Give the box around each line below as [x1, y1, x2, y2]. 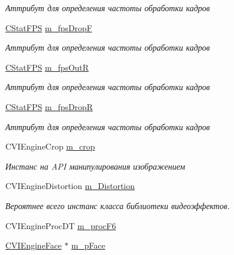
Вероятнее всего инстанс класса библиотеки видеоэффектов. [5, 199, 230, 211]
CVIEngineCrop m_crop [5, 140, 95, 153]
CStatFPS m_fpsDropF [5, 21, 92, 34]
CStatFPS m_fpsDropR [5, 100, 93, 112]
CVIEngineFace [5, 239, 62, 251]
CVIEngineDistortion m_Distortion [5, 180, 135, 192]
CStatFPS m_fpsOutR [5, 61, 89, 73]
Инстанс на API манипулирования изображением [5, 160, 186, 172]
